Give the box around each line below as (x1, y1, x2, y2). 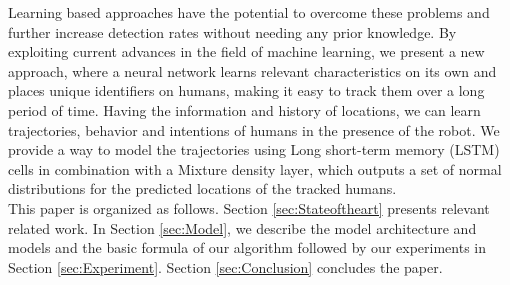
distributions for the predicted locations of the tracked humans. (8, 178, 397, 199)
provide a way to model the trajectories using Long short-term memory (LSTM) (8, 139, 500, 160)
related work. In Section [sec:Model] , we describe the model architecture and (8, 217, 477, 238)
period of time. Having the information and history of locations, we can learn (8, 99, 481, 120)
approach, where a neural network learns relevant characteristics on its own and (8, 60, 497, 81)
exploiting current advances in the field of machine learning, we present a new (8, 41, 485, 62)
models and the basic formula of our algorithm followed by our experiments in (8, 237, 487, 258)
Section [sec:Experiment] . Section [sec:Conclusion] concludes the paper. (8, 256, 443, 277)
